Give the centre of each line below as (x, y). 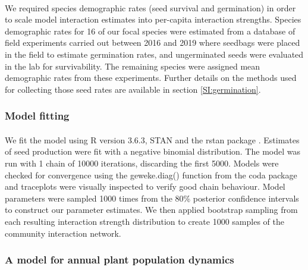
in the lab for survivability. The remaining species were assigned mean (133, 66)
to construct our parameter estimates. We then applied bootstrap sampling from (151, 210)
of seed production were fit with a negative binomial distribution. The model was (153, 151)
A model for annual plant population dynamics (120, 260)
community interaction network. (63, 233)
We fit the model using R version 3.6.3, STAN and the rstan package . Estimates (152, 139)
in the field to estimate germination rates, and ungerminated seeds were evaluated (154, 54)
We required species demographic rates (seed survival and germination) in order (150, 7)
